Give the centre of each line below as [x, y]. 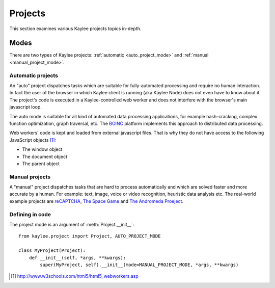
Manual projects [30, 177]
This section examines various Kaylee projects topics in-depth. [75, 29]
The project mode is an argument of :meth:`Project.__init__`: [72, 224]
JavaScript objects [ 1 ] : [33, 140]
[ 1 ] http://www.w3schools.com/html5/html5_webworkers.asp [75, 276]
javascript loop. [25, 107]
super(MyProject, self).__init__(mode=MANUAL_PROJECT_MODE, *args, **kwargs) [139, 265]
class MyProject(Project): [52, 251]
